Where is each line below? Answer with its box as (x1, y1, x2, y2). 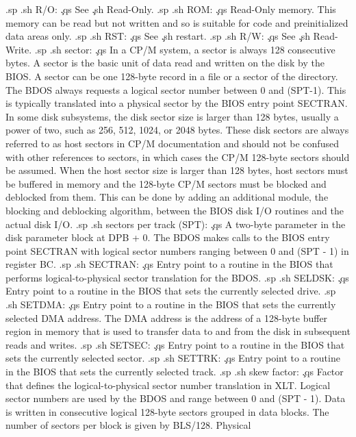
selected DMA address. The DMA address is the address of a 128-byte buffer (5, 310, 328, 325)
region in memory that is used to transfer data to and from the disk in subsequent (5, 324, 351, 338)
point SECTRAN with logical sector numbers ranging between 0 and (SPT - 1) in (5, 243, 349, 258)
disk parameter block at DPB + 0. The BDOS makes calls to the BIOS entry (5, 230, 330, 245)
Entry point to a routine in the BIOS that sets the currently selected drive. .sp (5, 284, 336, 298)
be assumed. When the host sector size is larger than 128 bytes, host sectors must (5, 163, 348, 177)
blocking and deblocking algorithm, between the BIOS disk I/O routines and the (5, 203, 344, 217)
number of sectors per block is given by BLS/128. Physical (5, 418, 251, 432)
